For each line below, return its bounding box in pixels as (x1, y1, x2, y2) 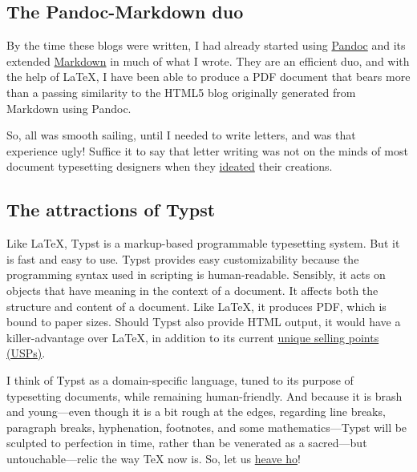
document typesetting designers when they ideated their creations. (6, 158, 333, 175)
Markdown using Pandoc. (6, 99, 132, 116)
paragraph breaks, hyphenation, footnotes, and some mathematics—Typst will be (6, 418, 407, 435)
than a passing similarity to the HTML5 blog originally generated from (6, 83, 356, 100)
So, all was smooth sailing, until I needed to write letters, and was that (6, 127, 356, 143)
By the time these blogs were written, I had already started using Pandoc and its (6, 37, 406, 54)
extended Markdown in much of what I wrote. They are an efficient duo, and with (6, 52, 410, 69)
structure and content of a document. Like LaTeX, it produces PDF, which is (6, 297, 387, 314)
